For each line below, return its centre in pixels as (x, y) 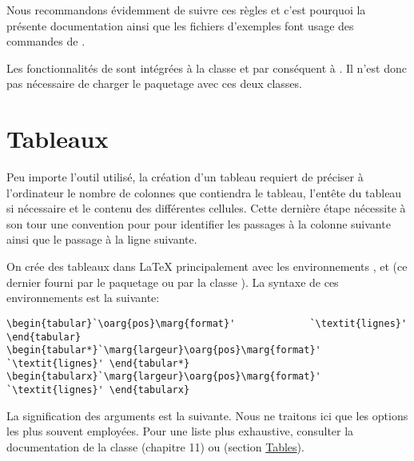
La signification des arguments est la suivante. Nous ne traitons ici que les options (207, 415)
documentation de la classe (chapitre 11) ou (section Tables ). (155, 446)
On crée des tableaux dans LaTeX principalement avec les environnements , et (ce (207, 266)
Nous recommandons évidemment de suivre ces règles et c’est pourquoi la (186, 10)
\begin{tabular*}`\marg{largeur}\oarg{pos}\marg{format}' (164, 350)
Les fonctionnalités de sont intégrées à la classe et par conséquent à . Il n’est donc (207, 68)
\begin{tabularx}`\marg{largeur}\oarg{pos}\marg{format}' (164, 377)
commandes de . (46, 41)
